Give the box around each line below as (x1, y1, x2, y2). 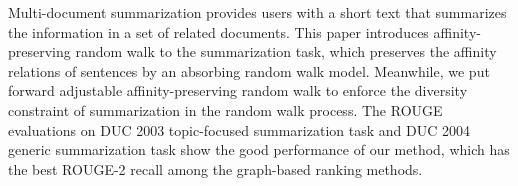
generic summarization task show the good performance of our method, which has (8, 139, 510, 160)
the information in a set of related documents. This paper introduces (8, 21, 429, 42)
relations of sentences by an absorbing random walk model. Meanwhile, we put (8, 60, 490, 81)
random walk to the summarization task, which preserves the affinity (75, 41, 497, 62)
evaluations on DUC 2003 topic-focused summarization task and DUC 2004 (8, 119, 470, 140)
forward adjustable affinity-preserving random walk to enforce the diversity (8, 80, 468, 101)
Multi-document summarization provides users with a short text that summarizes (8, 2, 507, 22)
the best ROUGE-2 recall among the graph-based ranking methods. (8, 158, 423, 179)
